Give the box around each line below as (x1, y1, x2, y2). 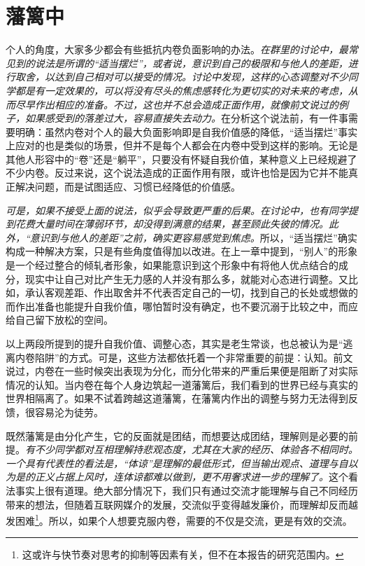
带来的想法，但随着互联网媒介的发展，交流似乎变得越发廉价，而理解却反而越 (6, 497, 358, 511)
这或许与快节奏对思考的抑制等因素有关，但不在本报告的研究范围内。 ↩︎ (22, 547, 344, 562)
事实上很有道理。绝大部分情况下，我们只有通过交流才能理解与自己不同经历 (15, 483, 358, 497)
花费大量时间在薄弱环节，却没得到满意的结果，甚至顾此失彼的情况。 (15, 216, 329, 231)
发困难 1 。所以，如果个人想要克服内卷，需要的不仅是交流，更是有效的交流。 (6, 511, 352, 527)
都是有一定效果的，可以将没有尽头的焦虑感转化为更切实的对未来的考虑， (15, 83, 348, 97)
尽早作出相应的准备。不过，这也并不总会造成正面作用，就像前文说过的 (15, 97, 338, 111)
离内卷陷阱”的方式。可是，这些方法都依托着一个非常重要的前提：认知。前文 (6, 350, 353, 364)
